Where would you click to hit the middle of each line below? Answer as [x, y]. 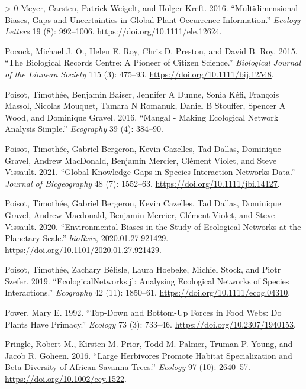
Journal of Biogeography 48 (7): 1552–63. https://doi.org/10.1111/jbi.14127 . [142, 183]
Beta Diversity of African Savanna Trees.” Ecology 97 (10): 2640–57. [128, 367]
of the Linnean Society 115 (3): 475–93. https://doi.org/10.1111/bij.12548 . [139, 74]
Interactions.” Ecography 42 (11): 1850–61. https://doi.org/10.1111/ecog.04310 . [148, 292]
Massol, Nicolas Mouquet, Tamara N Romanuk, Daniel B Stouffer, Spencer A [145, 106]
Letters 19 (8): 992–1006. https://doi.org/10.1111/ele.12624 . [113, 31]
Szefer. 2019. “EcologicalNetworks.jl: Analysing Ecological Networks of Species [147, 281]
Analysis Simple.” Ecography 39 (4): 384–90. [84, 129]
